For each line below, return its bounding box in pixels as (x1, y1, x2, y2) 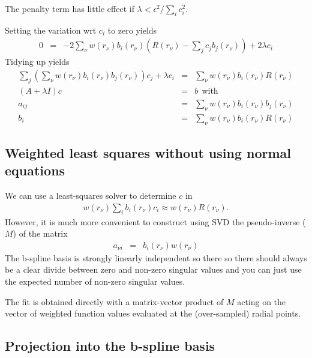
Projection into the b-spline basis (5, 336, 215, 355)
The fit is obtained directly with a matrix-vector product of (5, 295, 224, 308)
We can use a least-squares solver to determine (5, 189, 176, 202)
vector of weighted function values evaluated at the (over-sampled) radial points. (5, 307, 301, 320)
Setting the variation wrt (5, 23, 97, 36)
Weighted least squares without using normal (5, 143, 292, 162)
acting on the (237, 295, 286, 308)
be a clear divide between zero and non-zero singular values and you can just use (5, 263, 302, 276)
